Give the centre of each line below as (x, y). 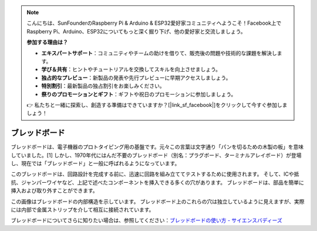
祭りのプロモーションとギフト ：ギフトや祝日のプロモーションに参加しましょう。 (139, 94)
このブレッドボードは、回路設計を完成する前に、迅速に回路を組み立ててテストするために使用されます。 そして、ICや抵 (155, 174)
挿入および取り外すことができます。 (54, 190)
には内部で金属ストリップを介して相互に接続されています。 (82, 209)
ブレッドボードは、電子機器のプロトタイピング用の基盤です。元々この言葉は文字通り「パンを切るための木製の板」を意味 (157, 147)
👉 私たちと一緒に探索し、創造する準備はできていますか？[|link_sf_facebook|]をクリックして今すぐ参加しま (157, 105)
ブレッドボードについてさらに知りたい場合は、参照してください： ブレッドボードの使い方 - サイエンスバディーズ (146, 220)
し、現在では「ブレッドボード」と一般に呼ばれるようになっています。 (95, 163)
